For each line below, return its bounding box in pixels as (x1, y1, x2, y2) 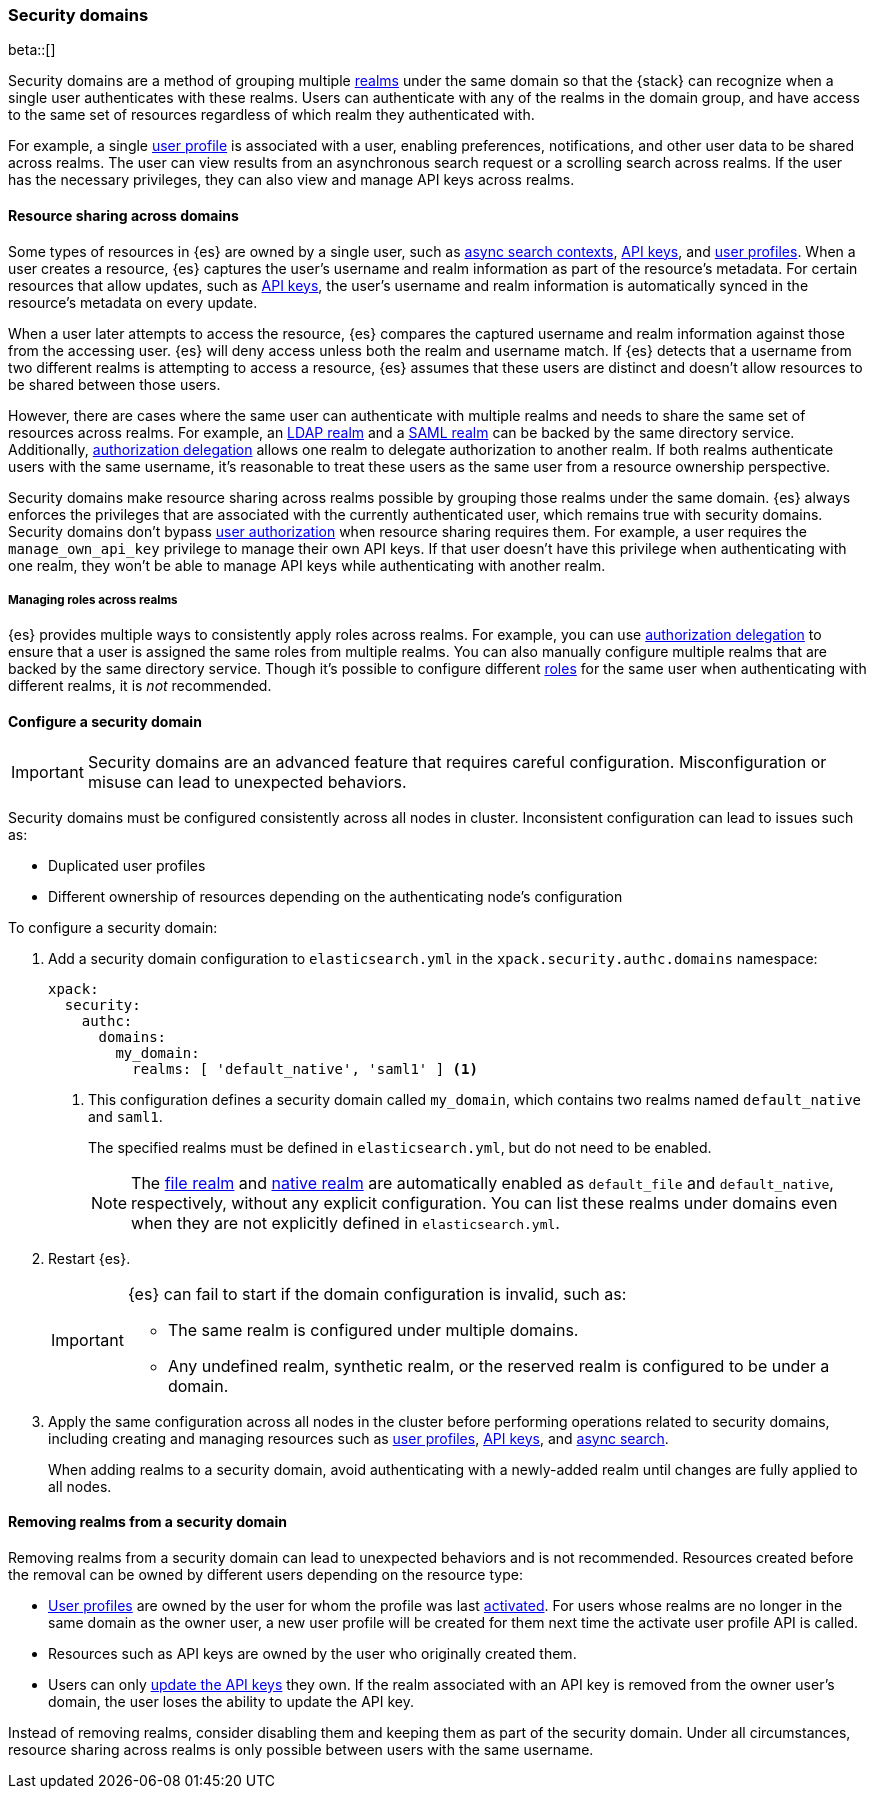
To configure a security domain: (8, 918, 218, 936)
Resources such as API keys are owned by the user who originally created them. (48, 1644, 577, 1662)
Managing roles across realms (8, 592, 178, 607)
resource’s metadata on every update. (8, 293, 258, 311)
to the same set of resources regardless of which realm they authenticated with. (8, 106, 535, 124)
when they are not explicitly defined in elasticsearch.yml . (131, 1212, 560, 1233)
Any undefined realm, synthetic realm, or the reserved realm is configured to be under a (167, 1355, 830, 1376)
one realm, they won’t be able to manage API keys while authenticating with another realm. (8, 556, 606, 574)
